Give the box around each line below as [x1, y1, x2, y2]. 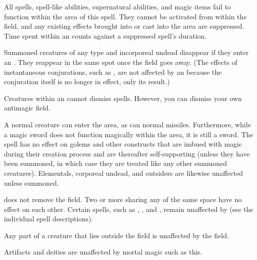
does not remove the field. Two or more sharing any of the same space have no [4, 194, 242, 205]
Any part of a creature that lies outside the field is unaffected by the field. [4, 230, 229, 240]
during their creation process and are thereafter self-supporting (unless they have [4, 148, 250, 158]
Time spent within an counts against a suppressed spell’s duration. [4, 30, 207, 41]
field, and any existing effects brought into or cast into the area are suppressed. [4, 21, 244, 31]
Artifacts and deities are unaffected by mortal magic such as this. [4, 247, 203, 257]
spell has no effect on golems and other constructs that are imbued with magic [4, 139, 242, 149]
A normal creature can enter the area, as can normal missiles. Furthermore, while [4, 119, 251, 129]
